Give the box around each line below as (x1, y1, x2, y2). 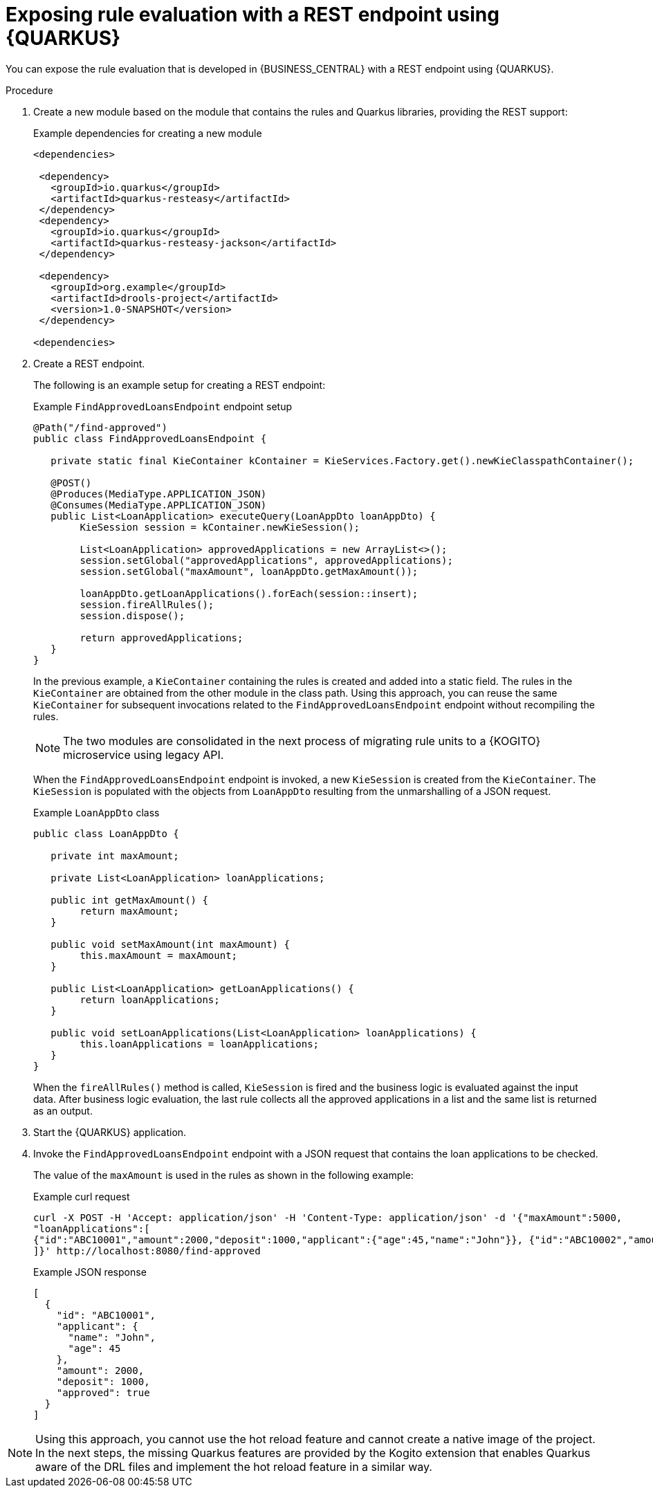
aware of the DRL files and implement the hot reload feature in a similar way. (35, 1459, 432, 1474)
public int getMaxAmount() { (50, 894, 208, 906)
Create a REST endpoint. (33, 357, 145, 369)
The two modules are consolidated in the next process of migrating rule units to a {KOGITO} (63, 733, 541, 748)
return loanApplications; (80, 993, 220, 1005)
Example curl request (33, 1190, 130, 1202)
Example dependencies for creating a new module (33, 127, 262, 139)
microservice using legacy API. (63, 747, 224, 762)
